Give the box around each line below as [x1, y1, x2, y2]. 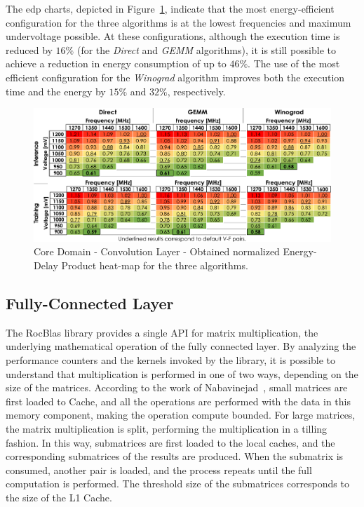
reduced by [6, 42, 53, 57]
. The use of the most [248, 56, 340, 71]
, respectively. [167, 83, 226, 98]
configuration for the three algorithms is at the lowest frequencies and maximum [6, 15, 351, 29]
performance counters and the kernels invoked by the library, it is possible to [6, 352, 336, 367]
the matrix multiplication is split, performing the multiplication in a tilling [6, 421, 328, 435]
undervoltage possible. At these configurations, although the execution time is [6, 29, 340, 43]
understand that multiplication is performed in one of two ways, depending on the [6, 366, 358, 381]
